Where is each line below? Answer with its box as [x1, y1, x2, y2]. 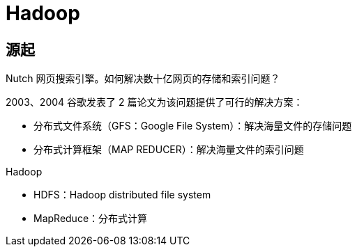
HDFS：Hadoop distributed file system [33, 189, 211, 201]
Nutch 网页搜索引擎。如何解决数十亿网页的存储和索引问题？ [6, 72, 280, 85]
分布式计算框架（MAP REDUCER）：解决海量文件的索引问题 [33, 143, 304, 156]
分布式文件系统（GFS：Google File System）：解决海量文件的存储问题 [33, 120, 352, 132]
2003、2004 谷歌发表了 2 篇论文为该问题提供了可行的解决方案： [6, 96, 303, 109]
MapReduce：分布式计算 [33, 212, 148, 225]
